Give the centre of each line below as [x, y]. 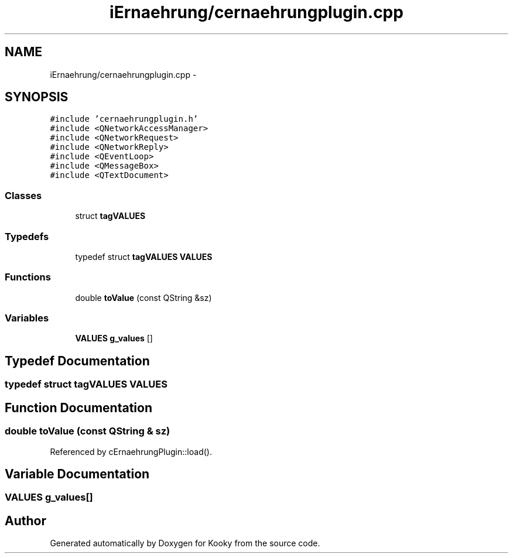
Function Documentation [78, 408]
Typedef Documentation [77, 361]
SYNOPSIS [37, 97]
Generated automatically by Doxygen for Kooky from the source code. [185, 543]
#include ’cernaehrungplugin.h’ [124, 119]
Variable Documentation [77, 474]
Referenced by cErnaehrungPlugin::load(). [131, 451]
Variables [27, 318]
